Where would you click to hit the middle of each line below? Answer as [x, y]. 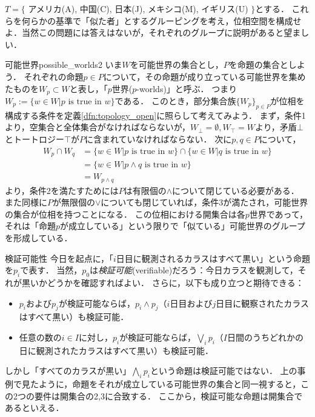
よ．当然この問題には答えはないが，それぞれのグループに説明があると [144, 32]
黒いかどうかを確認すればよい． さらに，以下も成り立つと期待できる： [163, 282]
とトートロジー [35, 139]
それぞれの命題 [54, 76]
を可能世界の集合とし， [177, 65]
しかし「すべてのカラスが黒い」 [68, 371]
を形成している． [39, 237]
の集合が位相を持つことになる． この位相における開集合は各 [125, 214]
